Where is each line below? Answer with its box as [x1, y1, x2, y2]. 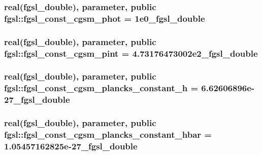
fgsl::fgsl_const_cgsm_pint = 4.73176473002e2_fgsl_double [4, 47, 258, 59]
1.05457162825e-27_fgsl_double [4, 139, 138, 152]
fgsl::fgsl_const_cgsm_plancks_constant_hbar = [4, 128, 212, 141]
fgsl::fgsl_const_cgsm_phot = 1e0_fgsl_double [4, 12, 205, 24]
